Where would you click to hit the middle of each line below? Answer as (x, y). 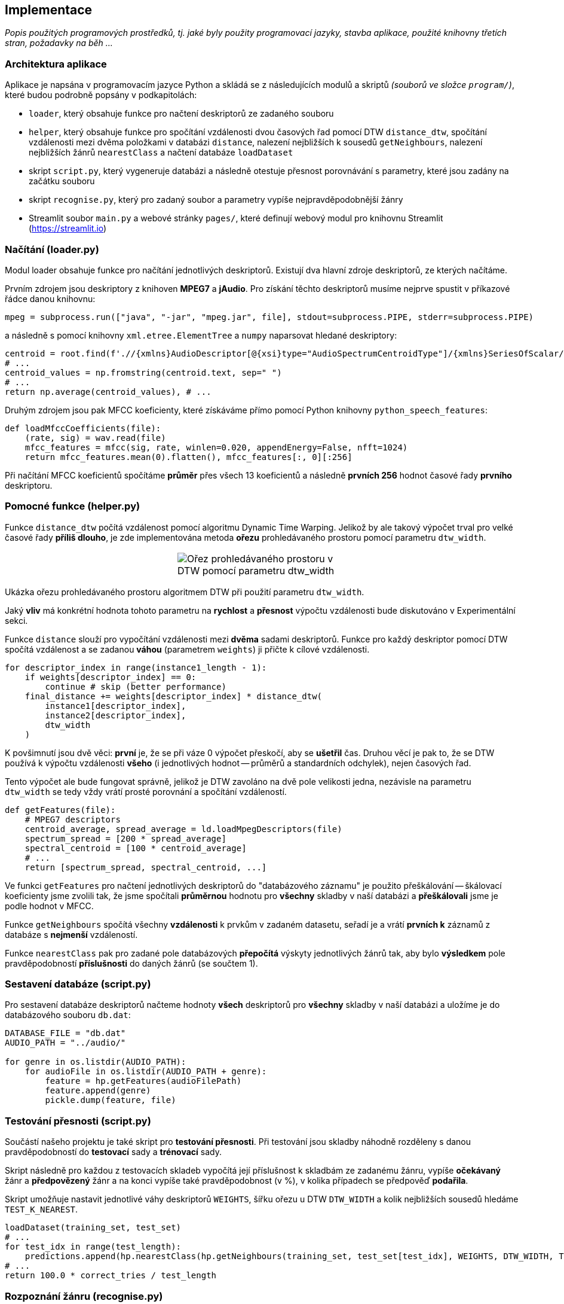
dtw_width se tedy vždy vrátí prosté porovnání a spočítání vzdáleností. (146, 791)
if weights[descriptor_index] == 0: (111, 677)
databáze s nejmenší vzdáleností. (71, 934)
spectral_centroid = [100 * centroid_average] (136, 848)
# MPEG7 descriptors (73, 819)
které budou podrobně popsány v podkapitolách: (101, 95)
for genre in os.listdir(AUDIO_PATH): (96, 1062)
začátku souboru (62, 181)
